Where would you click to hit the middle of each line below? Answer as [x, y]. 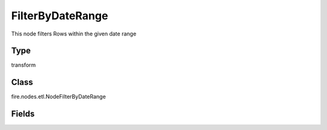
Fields [23, 114]
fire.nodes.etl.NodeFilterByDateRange [58, 97]
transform [24, 65]
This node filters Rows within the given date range [74, 34]
